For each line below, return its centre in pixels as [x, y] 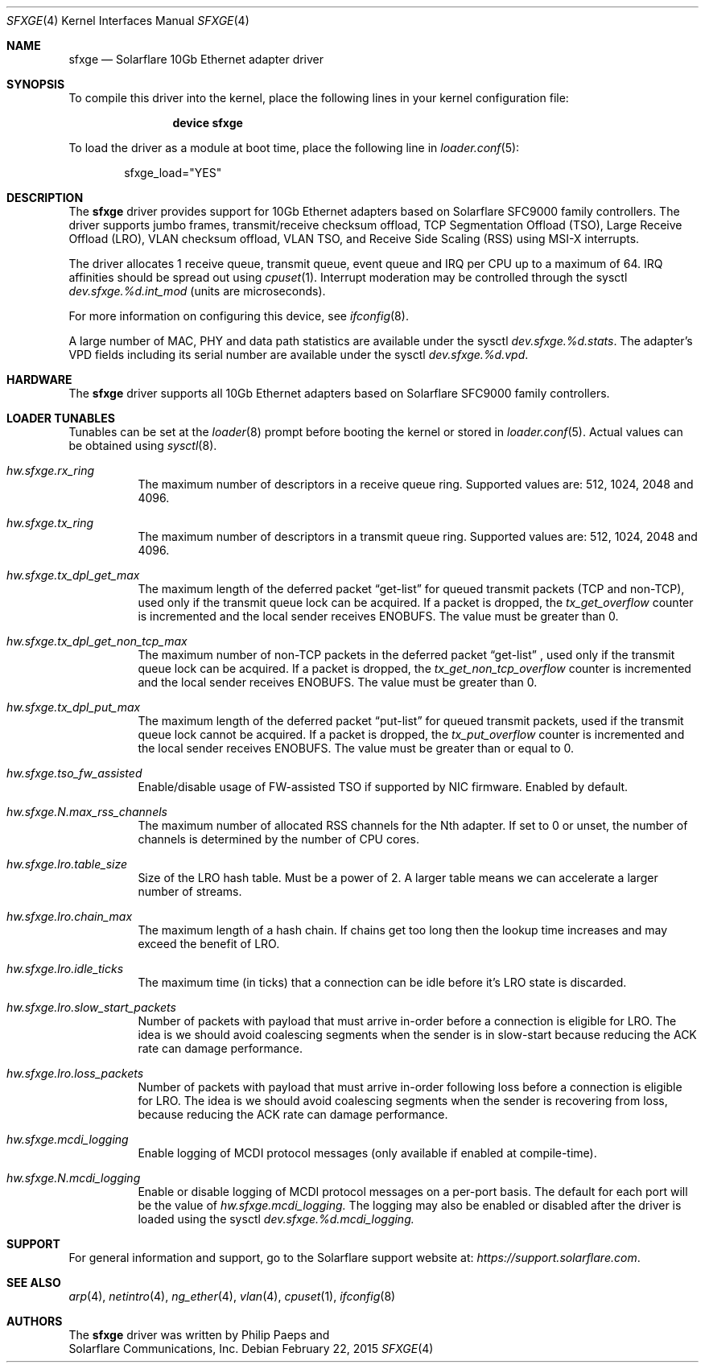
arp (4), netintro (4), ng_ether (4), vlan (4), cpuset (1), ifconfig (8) [232, 1296]
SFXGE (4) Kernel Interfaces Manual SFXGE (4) [128, 21]
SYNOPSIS [36, 84]
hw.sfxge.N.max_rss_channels [87, 812]
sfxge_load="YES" [173, 173]
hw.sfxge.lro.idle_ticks [65, 969]
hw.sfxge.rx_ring [51, 470]
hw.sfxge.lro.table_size [67, 864]
